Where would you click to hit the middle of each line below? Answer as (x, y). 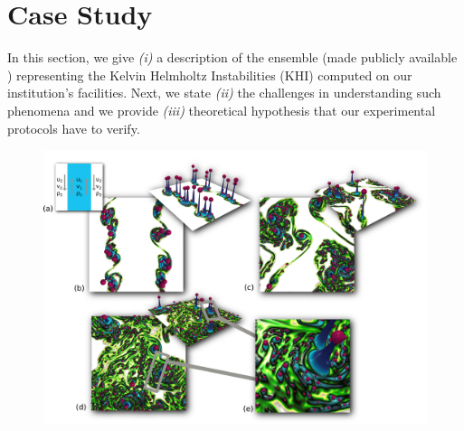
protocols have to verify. (74, 128)
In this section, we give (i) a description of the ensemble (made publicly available (232, 57)
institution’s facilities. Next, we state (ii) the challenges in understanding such (224, 93)
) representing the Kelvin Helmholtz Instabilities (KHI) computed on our (210, 75)
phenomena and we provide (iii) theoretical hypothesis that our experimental (222, 110)
